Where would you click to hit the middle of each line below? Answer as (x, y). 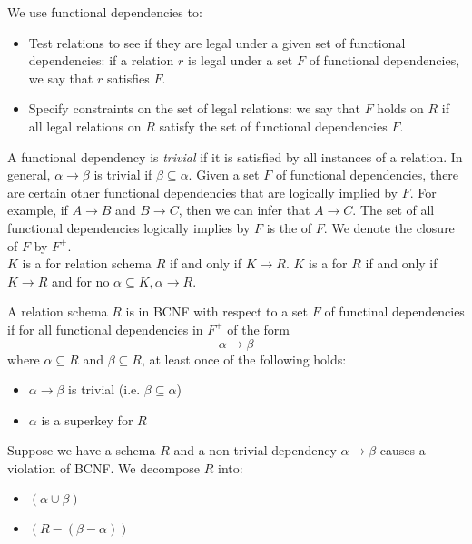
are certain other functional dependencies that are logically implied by (202, 192)
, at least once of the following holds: (244, 359)
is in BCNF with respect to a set (217, 311)
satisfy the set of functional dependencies (273, 126)
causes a (403, 450)
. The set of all (393, 210)
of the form (258, 329)
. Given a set (224, 175)
